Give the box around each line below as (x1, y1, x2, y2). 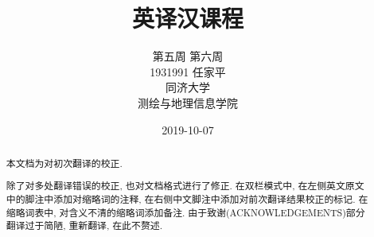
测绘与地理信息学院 (138, 94, 238, 111)
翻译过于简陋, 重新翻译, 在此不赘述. (6, 219, 162, 232)
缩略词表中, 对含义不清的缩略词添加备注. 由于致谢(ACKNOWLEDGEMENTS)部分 (6, 205, 365, 219)
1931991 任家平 (150, 63, 226, 80)
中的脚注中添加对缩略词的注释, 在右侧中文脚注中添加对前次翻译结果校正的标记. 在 (6, 192, 368, 206)
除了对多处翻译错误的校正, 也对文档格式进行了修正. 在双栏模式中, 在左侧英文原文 (6, 179, 364, 192)
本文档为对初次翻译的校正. (6, 156, 123, 169)
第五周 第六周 (152, 48, 224, 64)
